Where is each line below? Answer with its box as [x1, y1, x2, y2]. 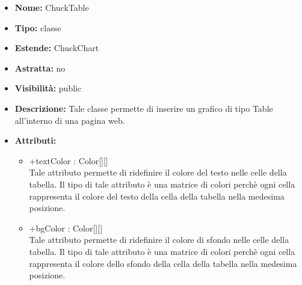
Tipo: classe [14, 21, 61, 34]
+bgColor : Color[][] [29, 221, 103, 234]
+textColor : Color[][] [29, 154, 108, 167]
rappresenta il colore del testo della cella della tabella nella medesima [29, 189, 285, 202]
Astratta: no [14, 61, 66, 74]
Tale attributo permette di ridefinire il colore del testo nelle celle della [29, 166, 287, 179]
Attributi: [14, 134, 57, 147]
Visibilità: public [14, 82, 82, 94]
